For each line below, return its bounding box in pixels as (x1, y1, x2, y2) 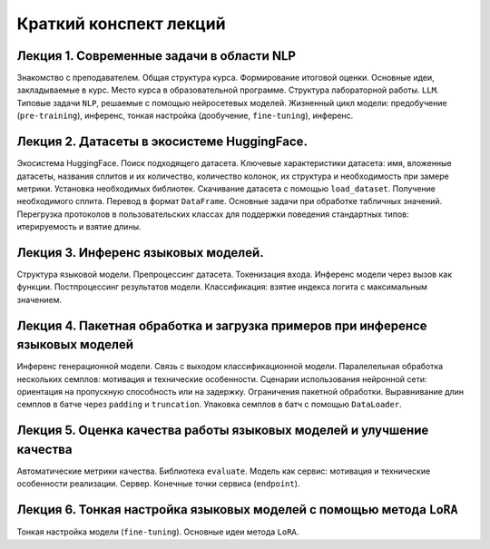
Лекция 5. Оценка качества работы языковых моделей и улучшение (16, 423, 429, 438)
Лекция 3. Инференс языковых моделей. (16, 245, 264, 260)
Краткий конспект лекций (16, 14, 226, 34)
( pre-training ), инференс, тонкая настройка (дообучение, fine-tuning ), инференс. (16, 110, 354, 122)
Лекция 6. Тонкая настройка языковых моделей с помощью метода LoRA (16, 502, 458, 517)
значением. (16, 294, 63, 305)
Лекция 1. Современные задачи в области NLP (16, 48, 297, 64)
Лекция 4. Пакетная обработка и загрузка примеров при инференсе (16, 318, 427, 333)
